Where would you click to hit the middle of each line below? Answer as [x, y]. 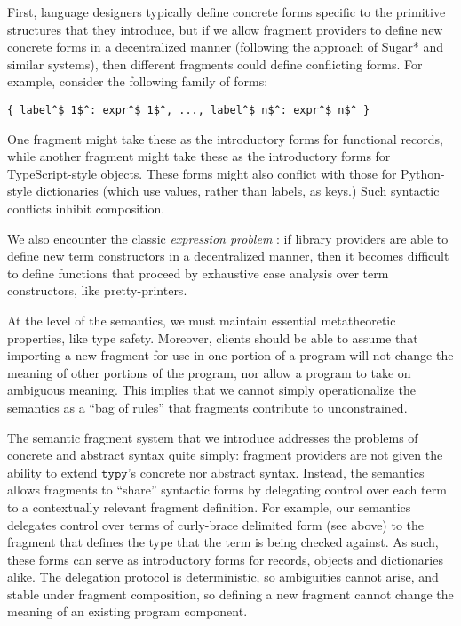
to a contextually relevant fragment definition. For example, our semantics [209, 506]
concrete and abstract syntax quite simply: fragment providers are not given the [225, 455]
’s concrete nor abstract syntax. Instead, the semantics [276, 472]
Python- [423, 173]
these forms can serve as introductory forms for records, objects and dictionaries [225, 559]
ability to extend [52, 472]
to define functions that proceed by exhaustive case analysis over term [198, 273]
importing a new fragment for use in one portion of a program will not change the [230, 355]
